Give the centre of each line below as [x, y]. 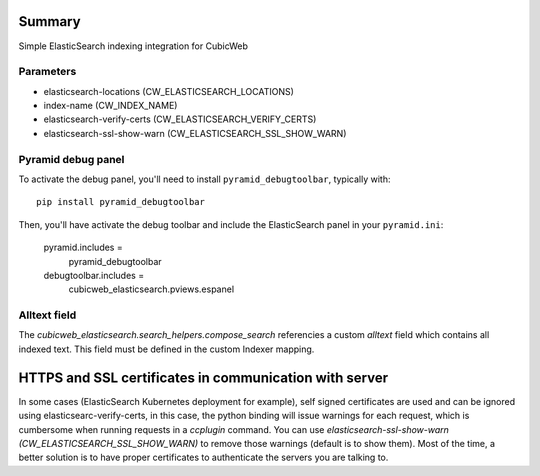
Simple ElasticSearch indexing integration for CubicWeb [133, 46]
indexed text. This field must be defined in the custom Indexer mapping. [166, 349]
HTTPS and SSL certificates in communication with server [203, 377]
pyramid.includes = [83, 247]
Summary [49, 21]
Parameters [47, 72]
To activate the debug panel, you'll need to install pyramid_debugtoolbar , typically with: [204, 179]
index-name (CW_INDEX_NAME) [110, 106]
